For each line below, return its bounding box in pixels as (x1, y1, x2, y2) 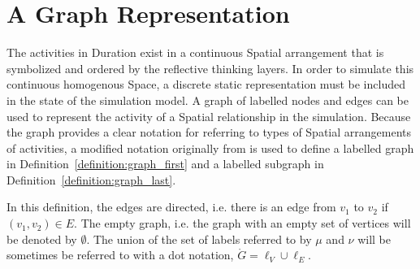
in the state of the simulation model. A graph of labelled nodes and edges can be (6, 91, 409, 108)
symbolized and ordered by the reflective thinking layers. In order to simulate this (6, 59, 414, 76)
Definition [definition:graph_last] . (6, 171, 176, 188)
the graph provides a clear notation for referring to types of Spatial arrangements (6, 124, 412, 141)
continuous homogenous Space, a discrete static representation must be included (6, 76, 405, 93)
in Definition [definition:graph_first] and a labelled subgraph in (6, 155, 324, 172)
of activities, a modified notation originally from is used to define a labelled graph (6, 139, 414, 156)
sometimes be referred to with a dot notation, (6, 246, 234, 263)
